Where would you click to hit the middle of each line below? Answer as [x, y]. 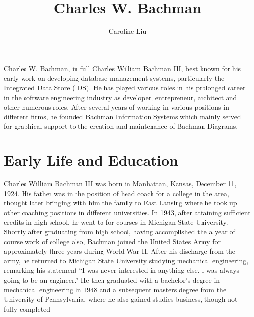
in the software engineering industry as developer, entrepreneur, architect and [121, 97]
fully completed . [28, 308]
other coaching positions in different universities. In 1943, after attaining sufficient [127, 212]
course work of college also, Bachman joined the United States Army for [112, 241]
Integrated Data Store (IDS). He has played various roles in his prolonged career [125, 87]
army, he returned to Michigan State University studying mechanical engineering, [126, 260]
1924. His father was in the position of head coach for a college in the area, [116, 193]
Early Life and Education [91, 160]
